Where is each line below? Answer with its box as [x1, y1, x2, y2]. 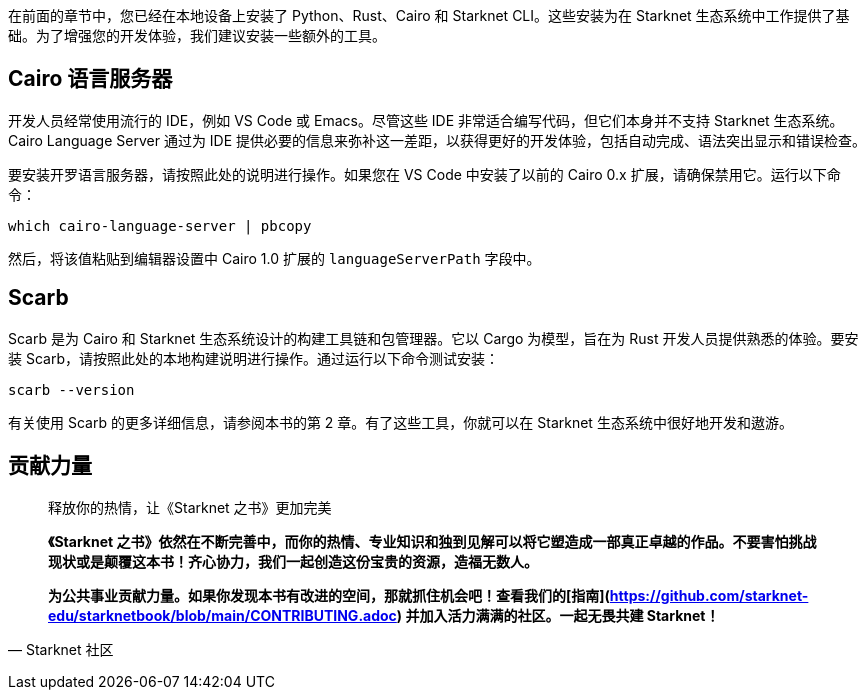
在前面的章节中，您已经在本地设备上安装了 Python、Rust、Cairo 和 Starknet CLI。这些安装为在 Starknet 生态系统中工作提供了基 [8, 7, 850, 24]
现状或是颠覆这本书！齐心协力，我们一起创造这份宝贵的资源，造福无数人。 [48, 552, 538, 570]
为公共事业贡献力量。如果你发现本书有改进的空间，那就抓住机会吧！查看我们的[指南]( [48, 586, 610, 604]
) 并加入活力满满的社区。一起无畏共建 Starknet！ [396, 606, 720, 624]
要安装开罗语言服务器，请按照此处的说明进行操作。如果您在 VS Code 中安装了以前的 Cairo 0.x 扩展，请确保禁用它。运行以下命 [8, 165, 841, 183]
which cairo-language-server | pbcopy [8, 217, 312, 234]
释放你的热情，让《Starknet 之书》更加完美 [48, 498, 332, 516]
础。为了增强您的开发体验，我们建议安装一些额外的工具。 [8, 27, 386, 44]
